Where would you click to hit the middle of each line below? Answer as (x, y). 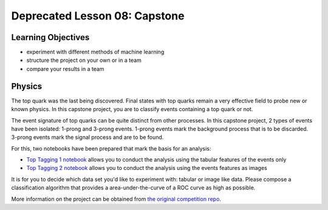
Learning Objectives (50, 37)
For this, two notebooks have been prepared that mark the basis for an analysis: (111, 148)
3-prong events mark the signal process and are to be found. (87, 137)
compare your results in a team (65, 69)
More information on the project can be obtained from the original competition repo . (116, 199)
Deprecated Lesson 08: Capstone (98, 16)
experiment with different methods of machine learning (95, 52)
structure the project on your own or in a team (84, 60)
